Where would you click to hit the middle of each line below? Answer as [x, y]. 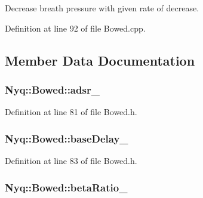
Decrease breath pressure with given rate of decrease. [102, 8]
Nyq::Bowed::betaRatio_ [66, 187]
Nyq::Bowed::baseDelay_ [67, 138]
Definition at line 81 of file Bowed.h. [71, 112]
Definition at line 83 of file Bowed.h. [71, 160]
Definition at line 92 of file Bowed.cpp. [75, 28]
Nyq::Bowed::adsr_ [52, 89]
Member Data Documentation [100, 60]
